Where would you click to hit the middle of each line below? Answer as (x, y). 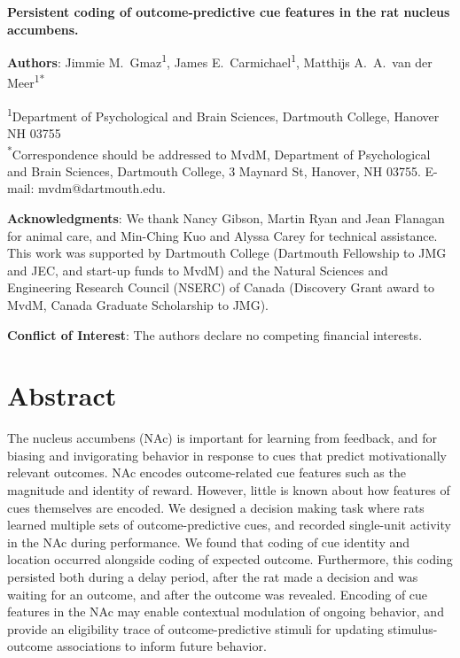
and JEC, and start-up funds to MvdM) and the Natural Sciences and (198, 270)
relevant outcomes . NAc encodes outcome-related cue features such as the (207, 472)
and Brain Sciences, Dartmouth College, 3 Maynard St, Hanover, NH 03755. (214, 170)
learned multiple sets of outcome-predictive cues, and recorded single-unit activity (229, 525)
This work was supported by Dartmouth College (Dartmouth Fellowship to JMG (227, 253)
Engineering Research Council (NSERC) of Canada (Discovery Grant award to (221, 287)
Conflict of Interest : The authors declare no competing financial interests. (215, 334)
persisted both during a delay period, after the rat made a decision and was (213, 577)
